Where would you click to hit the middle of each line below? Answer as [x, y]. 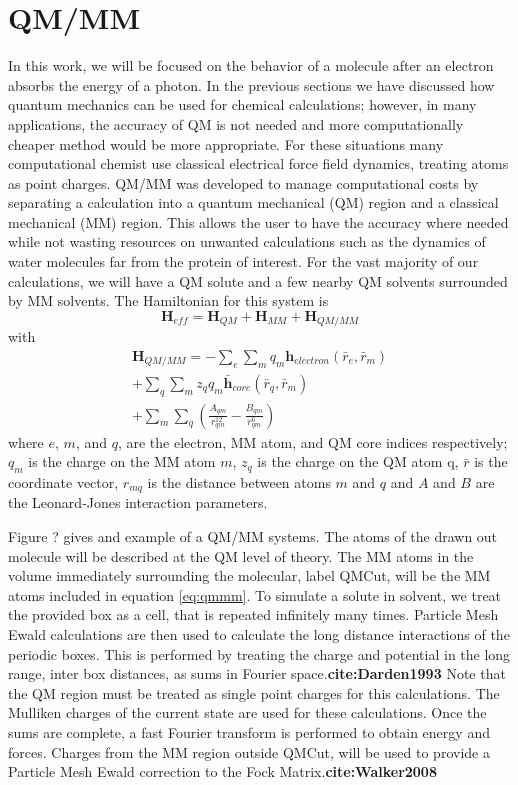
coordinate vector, [63, 481]
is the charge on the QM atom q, [358, 461]
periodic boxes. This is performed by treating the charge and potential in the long [259, 653]
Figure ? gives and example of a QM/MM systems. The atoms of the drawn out [253, 536]
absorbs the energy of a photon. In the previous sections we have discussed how [251, 84]
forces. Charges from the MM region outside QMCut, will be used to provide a [249, 751]
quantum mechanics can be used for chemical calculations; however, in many [242, 104]
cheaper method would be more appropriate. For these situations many [226, 143]
